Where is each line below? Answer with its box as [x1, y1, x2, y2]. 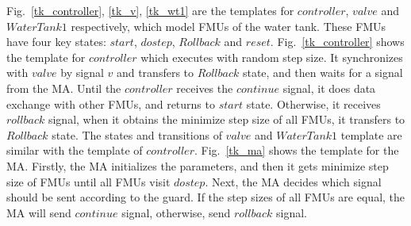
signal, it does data [282, 79, 376, 96]
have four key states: [6, 33, 106, 50]
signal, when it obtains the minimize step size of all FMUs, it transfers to [48, 111, 405, 128]
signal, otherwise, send [121, 204, 231, 220]
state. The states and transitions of [52, 126, 222, 143]
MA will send [6, 204, 71, 220]
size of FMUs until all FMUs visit [6, 173, 171, 190]
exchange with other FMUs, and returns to [6, 95, 215, 112]
